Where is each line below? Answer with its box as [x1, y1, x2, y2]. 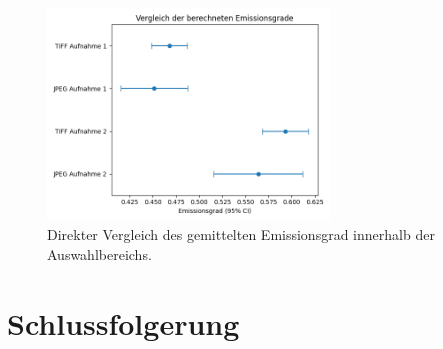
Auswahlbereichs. [47, 243, 152, 264]
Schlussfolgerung [7, 302, 240, 343]
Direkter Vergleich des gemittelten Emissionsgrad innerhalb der [47, 224, 435, 245]
